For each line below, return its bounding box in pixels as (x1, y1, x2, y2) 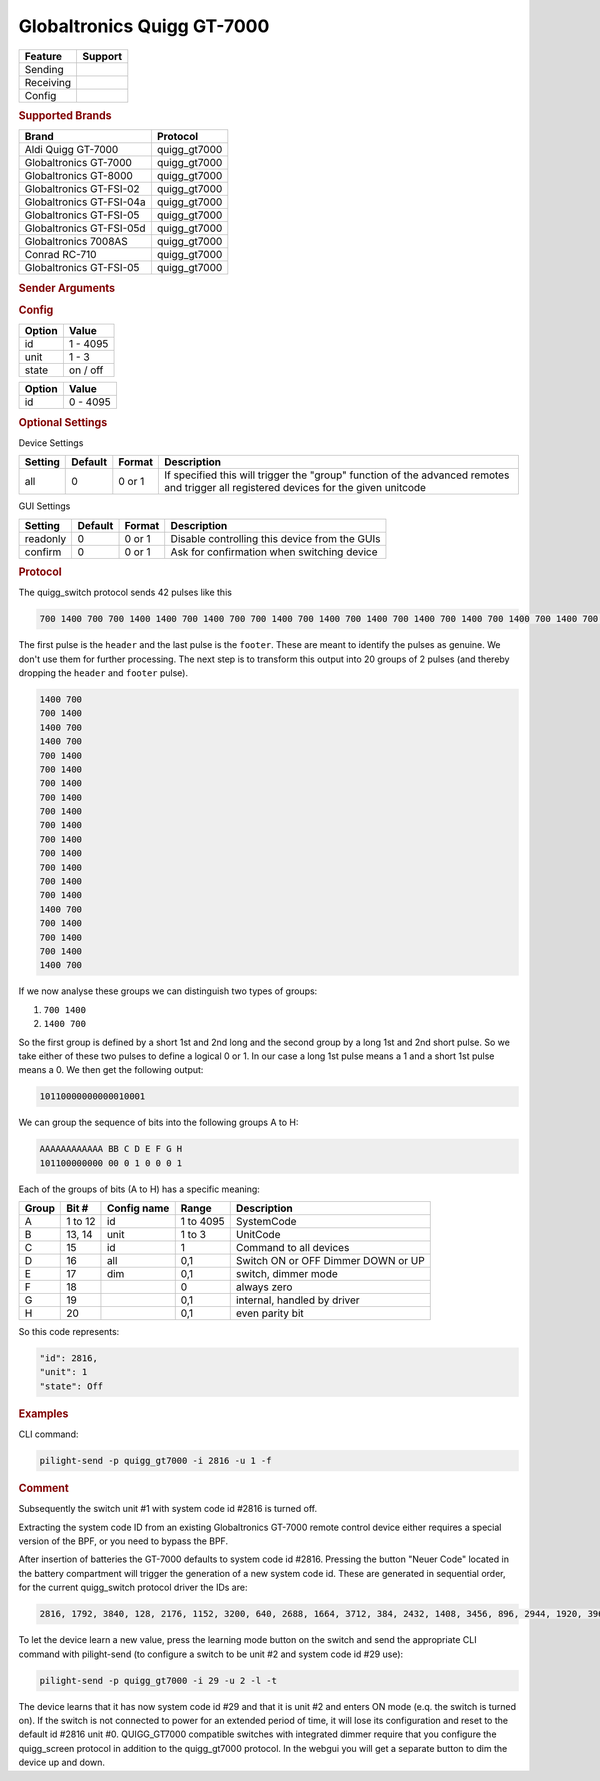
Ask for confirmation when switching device (170, 545, 379, 559)
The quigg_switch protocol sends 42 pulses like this (18, 586, 232, 599)
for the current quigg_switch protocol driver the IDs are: (18, 1581, 248, 1594)
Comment (18, 1481, 69, 1495)
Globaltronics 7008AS (24, 235, 129, 249)
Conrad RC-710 (24, 248, 97, 262)
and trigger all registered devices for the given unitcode (164, 481, 427, 495)
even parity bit (235, 1306, 304, 1320)
